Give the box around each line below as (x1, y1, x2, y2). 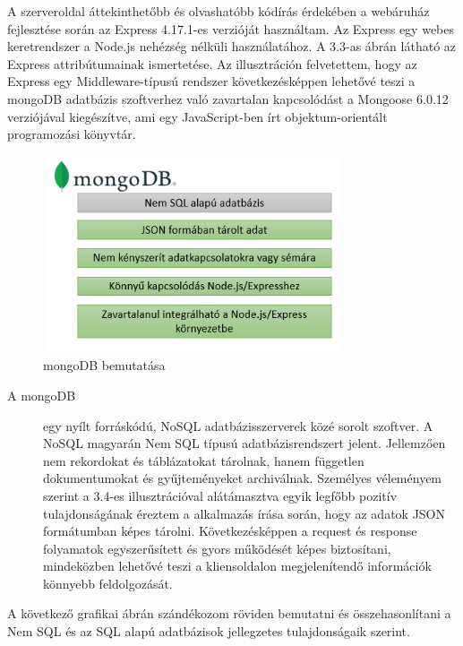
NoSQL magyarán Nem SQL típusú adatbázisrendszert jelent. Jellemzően (43, 434, 446, 452)
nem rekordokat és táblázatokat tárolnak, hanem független (43, 451, 364, 469)
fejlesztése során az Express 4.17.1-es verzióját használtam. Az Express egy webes (7, 19, 454, 38)
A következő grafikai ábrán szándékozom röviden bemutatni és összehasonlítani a (7, 604, 451, 623)
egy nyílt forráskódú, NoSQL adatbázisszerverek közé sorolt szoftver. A (43, 416, 433, 435)
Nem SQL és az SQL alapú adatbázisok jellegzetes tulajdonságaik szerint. (7, 622, 410, 641)
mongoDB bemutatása (43, 356, 166, 375)
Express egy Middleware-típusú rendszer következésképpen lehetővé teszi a (7, 72, 416, 90)
